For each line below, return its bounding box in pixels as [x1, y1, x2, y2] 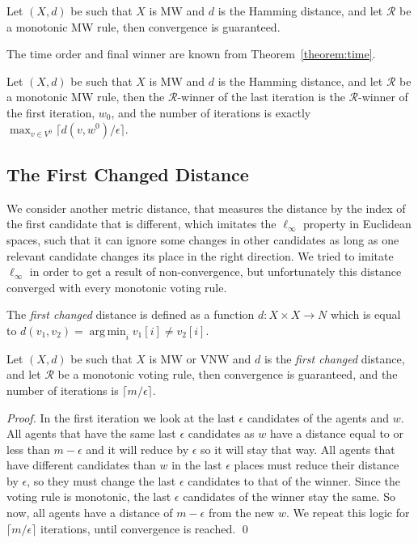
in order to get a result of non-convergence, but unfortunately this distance [29, 263, 402, 280]
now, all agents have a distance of [6, 504, 173, 521]
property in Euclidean [303, 215, 412, 232]
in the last [171, 456, 222, 473]
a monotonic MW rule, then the [6, 88, 165, 105]
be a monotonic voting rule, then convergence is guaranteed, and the [57, 366, 398, 383]
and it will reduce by [86, 440, 189, 457]
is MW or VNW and [149, 350, 251, 367]
